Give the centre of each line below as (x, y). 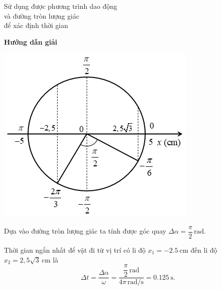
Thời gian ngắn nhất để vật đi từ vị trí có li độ (75, 250)
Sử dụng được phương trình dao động (61, 6)
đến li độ (204, 250)
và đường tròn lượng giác (42, 15)
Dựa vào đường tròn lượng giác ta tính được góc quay (85, 231)
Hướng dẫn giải (31, 41)
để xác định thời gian (36, 25)
